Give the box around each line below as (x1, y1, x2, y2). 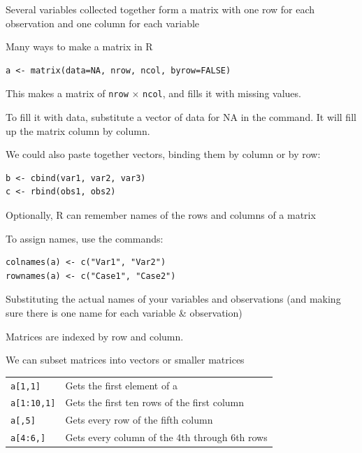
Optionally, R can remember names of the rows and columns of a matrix (6, 208, 316, 222)
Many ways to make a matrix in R (6, 39, 153, 54)
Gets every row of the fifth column (65, 412, 213, 427)
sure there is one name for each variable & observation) (6, 305, 242, 319)
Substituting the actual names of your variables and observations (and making (6, 292, 341, 306)
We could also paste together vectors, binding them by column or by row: (6, 147, 321, 161)
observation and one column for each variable (6, 15, 200, 30)
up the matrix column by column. (6, 123, 150, 138)
